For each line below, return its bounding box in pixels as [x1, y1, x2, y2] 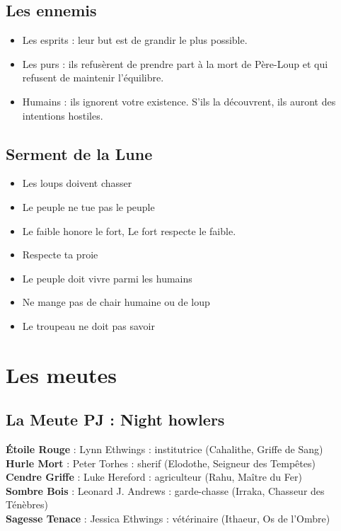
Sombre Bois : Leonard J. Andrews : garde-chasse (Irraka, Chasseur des [6, 483, 325, 498]
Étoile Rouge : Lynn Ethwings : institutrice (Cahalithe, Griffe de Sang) [6, 442, 323, 457]
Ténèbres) [6, 497, 48, 512]
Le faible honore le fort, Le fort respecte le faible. [22, 223, 236, 238]
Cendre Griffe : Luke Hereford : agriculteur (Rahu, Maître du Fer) [6, 469, 302, 484]
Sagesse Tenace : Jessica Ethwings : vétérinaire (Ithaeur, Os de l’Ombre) [6, 511, 330, 526]
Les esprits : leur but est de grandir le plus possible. [22, 33, 248, 47]
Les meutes [6, 360, 117, 389]
